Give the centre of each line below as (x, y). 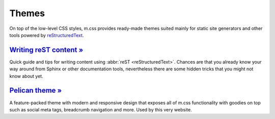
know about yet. (26, 76)
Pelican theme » (36, 90)
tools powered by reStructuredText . (47, 35)
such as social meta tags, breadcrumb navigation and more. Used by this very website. (101, 109)
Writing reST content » (46, 50)
